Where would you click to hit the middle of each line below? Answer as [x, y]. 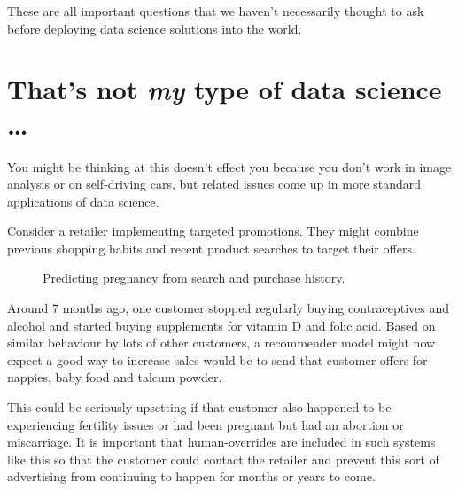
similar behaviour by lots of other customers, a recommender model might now [221, 343]
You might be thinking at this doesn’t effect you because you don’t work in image [229, 166]
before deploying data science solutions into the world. [155, 28]
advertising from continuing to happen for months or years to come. [191, 476]
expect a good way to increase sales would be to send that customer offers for [217, 359]
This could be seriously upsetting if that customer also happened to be [199, 407]
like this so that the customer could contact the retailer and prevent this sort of [223, 459]
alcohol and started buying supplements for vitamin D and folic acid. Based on [221, 325]
